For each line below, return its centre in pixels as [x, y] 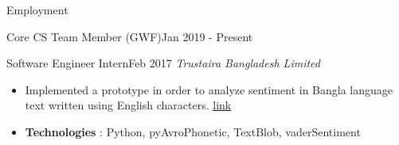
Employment [37, 10]
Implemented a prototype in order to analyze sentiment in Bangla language [209, 89]
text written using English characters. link [128, 105]
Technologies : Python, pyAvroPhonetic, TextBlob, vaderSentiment [193, 131]
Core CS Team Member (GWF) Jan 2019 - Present [130, 36]
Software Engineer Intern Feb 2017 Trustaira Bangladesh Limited [163, 63]
